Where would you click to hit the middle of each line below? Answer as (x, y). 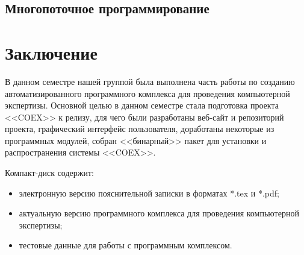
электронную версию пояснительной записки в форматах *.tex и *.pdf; (149, 193)
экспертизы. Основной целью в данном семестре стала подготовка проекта (142, 105)
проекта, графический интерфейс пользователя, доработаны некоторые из (140, 129)
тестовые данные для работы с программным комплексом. (126, 245)
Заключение (51, 52)
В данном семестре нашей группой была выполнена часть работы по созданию (150, 81)
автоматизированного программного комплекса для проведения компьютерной (147, 93)
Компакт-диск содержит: (49, 173)
